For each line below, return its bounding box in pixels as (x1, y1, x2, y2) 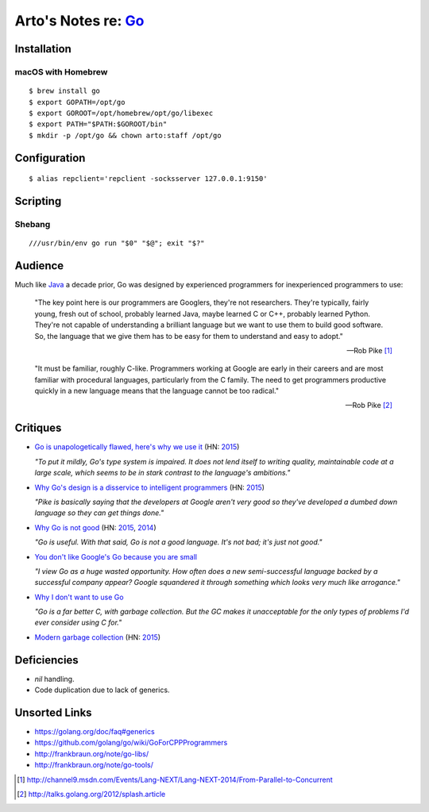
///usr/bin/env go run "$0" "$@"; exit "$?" (29, 239, 206, 248)
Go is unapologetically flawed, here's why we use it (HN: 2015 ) (34, 442, 240, 452)
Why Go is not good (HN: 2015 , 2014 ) (34, 522, 157, 532)
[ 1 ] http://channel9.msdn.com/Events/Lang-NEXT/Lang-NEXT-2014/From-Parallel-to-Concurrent (17, 775, 333, 784)
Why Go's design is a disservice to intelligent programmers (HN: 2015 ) (34, 483, 265, 492)
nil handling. (34, 674, 75, 683)
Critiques (14, 421, 62, 435)
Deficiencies (14, 653, 79, 667)
